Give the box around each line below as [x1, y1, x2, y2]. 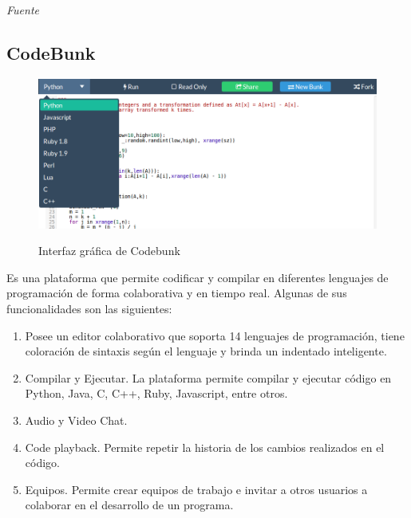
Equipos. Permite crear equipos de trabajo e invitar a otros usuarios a [25, 481, 368, 497]
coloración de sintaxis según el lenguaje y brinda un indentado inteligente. [25, 343, 387, 359]
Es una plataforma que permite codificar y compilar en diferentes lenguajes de [6, 269, 389, 285]
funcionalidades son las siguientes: [6, 300, 172, 316]
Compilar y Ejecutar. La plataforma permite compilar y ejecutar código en [25, 369, 392, 386]
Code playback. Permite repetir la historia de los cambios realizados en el [25, 438, 385, 455]
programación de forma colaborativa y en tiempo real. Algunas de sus [6, 285, 347, 301]
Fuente [6, 2, 39, 18]
